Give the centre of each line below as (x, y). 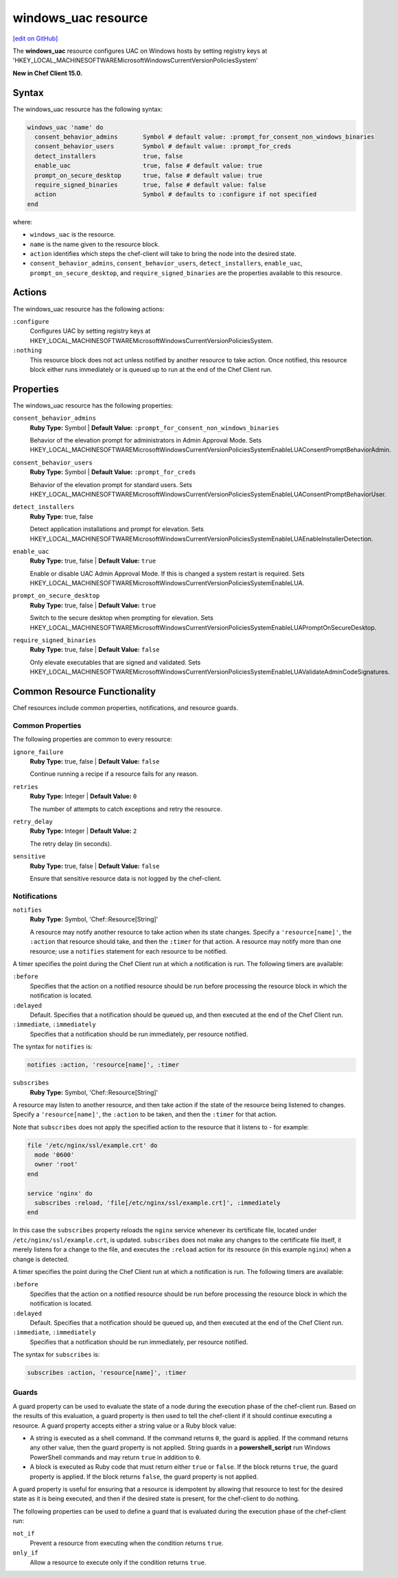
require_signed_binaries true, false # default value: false (150, 185)
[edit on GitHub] (35, 38)
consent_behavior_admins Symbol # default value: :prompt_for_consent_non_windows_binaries (204, 137)
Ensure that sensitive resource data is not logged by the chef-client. (126, 878)
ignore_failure (38, 752)
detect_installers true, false (109, 156)
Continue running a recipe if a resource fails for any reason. (114, 774)
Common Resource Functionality (84, 692)
